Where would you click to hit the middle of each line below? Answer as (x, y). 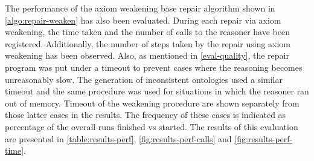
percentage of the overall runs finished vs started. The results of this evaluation (152, 126)
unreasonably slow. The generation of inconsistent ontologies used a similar (144, 79)
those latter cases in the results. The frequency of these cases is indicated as (146, 115)
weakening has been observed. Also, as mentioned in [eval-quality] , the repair (147, 55)
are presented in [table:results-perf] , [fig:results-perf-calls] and (118, 138)
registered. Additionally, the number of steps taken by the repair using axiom (148, 43)
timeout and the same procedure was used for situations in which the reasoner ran (157, 91)
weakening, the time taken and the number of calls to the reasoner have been (147, 32)
